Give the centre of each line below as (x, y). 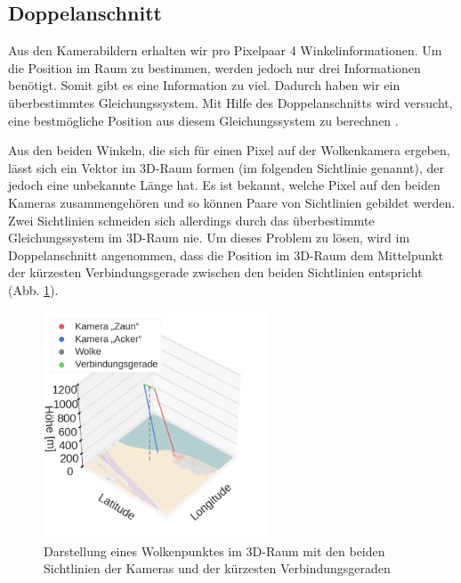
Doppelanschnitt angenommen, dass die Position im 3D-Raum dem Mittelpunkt (226, 255)
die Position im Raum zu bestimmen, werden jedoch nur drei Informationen (214, 67)
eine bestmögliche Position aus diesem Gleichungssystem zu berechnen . (203, 120)
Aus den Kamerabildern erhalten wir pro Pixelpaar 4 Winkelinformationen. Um (225, 50)
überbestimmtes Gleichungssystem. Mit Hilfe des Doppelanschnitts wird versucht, (230, 102)
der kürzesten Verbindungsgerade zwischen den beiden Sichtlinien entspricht (215, 272)
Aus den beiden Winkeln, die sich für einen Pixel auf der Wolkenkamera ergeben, (229, 150)
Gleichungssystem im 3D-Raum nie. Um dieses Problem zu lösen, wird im (209, 238)
